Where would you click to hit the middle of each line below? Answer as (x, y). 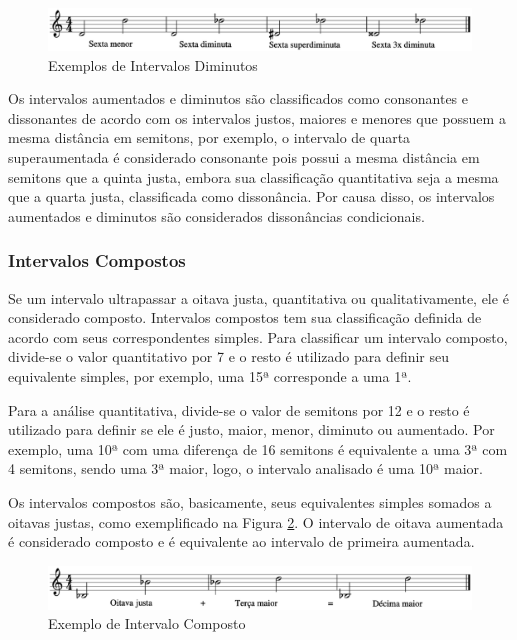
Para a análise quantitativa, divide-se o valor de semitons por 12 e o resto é (239, 409)
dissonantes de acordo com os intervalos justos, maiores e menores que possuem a (257, 117)
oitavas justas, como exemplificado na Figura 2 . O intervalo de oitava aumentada (256, 521)
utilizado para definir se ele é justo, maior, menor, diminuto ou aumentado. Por (251, 429)
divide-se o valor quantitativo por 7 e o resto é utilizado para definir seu (229, 356)
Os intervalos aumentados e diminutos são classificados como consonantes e (238, 98)
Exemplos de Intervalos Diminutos (153, 64)
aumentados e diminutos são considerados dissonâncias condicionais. (216, 215)
